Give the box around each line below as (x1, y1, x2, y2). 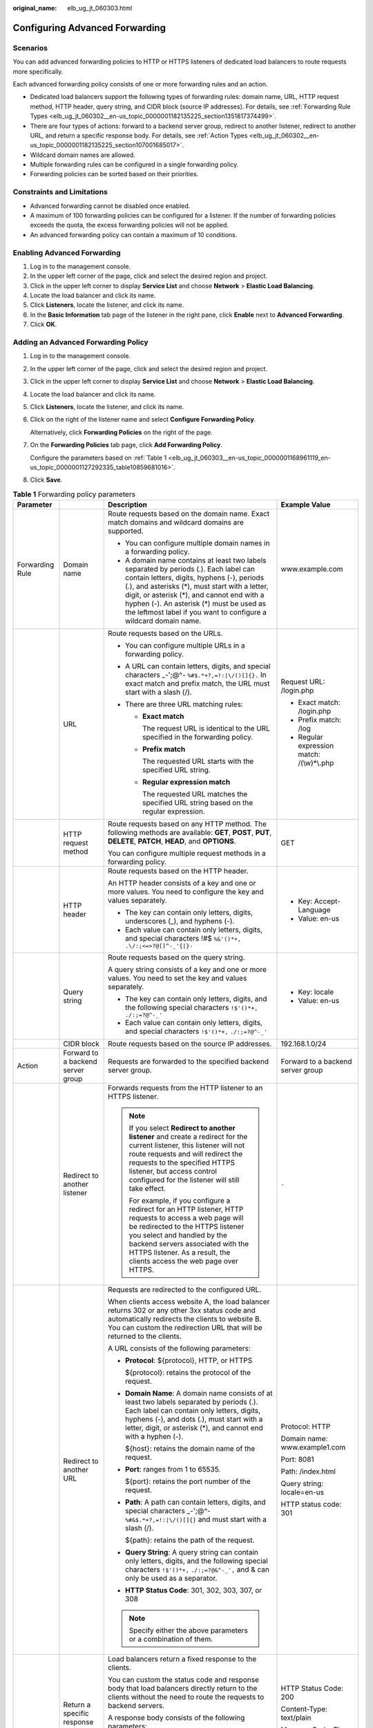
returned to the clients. (108, 1331, 182, 1341)
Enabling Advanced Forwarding (12, 247, 121, 257)
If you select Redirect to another (128, 1123, 236, 1133)
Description (108, 500, 148, 509)
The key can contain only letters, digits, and (125, 994, 267, 1004)
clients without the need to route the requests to (108, 1692, 265, 1702)
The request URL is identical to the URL (142, 724, 271, 733)
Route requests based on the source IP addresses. (108, 1039, 272, 1049)
